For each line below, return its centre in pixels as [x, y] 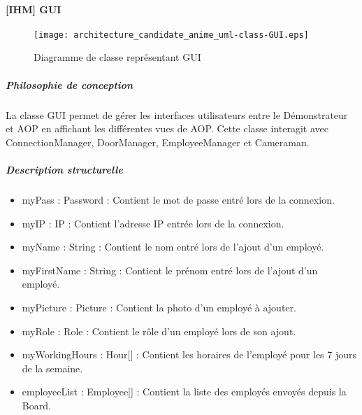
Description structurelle [64, 169]
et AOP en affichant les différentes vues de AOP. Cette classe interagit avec [167, 128]
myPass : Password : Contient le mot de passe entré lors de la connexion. [178, 199]
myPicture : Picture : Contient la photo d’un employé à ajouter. [159, 307]
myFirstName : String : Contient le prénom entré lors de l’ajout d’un [170, 270]
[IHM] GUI [34, 9]
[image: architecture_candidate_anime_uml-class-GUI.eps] [171, 35]
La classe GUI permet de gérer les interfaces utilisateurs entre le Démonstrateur [177, 114]
